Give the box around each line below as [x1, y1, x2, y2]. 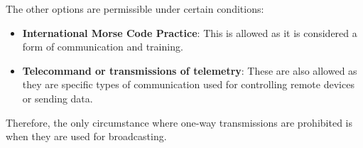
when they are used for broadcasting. [6, 129, 167, 144]
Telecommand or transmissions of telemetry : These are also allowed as [22, 63, 357, 78]
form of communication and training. [22, 39, 183, 54]
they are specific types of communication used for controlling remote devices [22, 77, 354, 92]
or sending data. [22, 90, 93, 105]
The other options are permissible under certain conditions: [6, 1, 264, 16]
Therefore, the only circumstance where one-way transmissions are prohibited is [6, 115, 352, 129]
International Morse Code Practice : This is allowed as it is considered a [22, 25, 357, 40]
